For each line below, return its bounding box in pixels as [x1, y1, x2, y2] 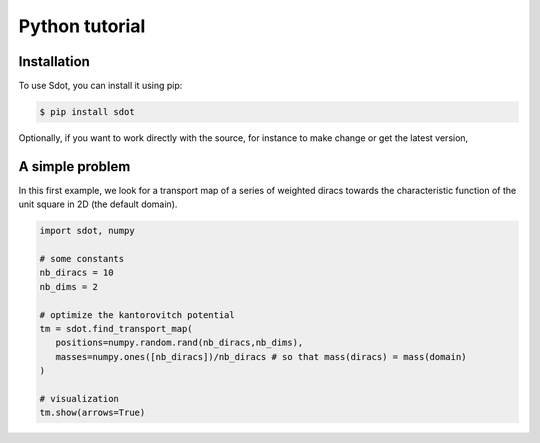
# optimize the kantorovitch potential [39, 309, 235, 320]
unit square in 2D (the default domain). [18, 198, 178, 210]
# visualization [39, 393, 120, 404]
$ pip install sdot [39, 106, 135, 118]
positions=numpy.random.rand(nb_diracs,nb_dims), [55, 337, 304, 349]
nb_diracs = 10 [39, 267, 114, 279]
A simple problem [18, 158, 131, 175]
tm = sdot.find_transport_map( [39, 323, 194, 335]
